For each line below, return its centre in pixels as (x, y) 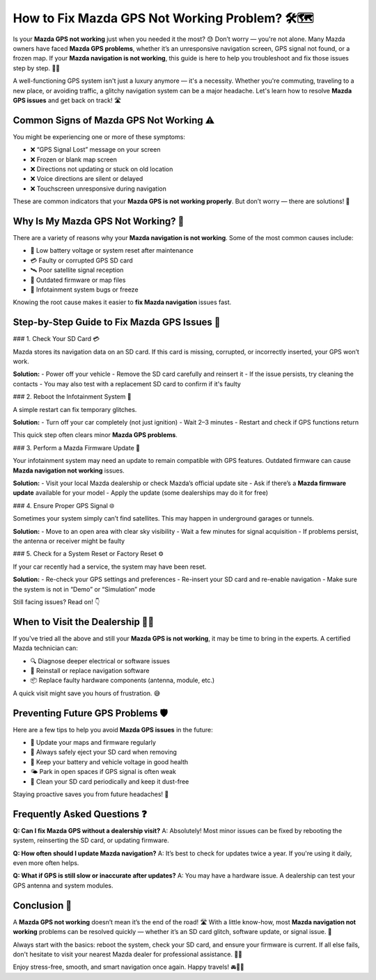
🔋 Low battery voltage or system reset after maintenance (112, 251)
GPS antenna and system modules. (63, 885)
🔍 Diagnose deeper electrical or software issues (100, 661)
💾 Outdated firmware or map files (78, 280)
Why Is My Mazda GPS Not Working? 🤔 (99, 221)
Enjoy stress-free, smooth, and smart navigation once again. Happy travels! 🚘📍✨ (129, 967)
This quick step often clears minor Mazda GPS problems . (95, 435)
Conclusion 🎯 (42, 905)
